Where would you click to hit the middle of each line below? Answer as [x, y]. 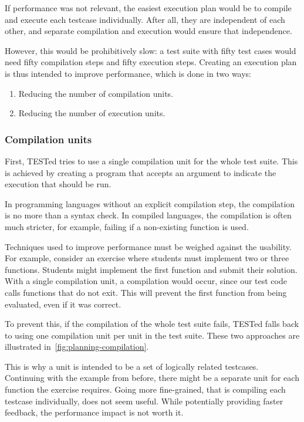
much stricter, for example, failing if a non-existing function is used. [127, 226]
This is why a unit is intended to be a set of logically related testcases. [132, 366]
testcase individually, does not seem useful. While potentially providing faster [144, 401]
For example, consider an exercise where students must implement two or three [147, 258]
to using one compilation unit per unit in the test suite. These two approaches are [152, 335]
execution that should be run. [58, 184]
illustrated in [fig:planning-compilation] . [77, 347]
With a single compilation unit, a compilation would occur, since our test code [146, 281]
